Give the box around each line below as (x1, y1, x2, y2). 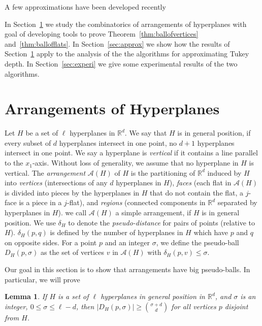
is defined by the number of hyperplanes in (50, 227, 183, 238)
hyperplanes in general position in (101, 291, 205, 302)
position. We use (5, 217, 56, 227)
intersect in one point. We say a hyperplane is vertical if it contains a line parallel (5, 147, 258, 158)
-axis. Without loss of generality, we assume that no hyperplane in (32, 157, 239, 168)
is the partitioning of (130, 167, 195, 178)
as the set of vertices (40, 247, 105, 257)
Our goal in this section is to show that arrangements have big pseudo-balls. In (5, 264, 250, 274)
